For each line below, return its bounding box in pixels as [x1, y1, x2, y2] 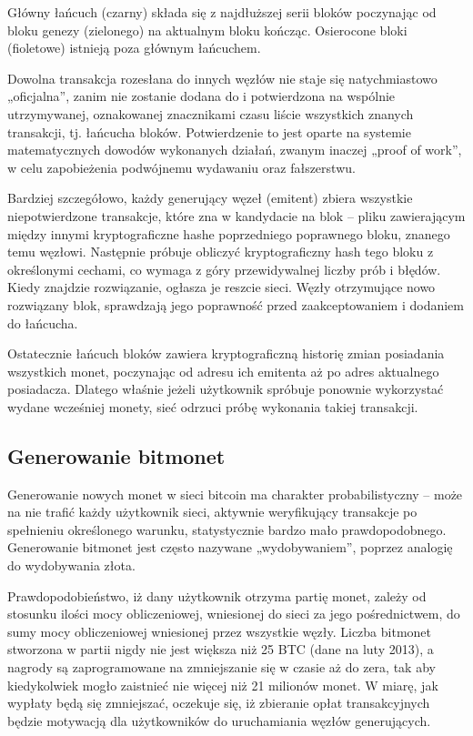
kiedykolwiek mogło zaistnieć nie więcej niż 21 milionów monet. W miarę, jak [7, 675, 438, 694]
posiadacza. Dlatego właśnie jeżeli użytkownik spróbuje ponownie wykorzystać [7, 379, 444, 398]
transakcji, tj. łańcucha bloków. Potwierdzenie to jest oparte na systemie [7, 122, 411, 141]
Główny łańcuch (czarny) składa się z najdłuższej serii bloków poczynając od [7, 3, 437, 21]
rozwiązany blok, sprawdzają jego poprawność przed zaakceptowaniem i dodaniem [7, 295, 464, 314]
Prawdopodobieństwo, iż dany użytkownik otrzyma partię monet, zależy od [7, 586, 427, 605]
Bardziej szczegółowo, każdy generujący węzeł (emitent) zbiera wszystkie [7, 188, 413, 207]
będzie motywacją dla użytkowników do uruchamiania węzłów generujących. [7, 711, 431, 730]
